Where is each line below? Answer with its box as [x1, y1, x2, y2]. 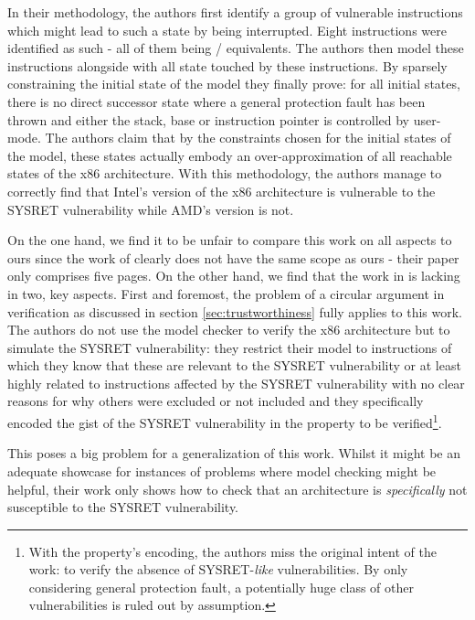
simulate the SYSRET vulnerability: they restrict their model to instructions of [7, 337, 452, 357]
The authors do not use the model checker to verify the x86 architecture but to [7, 320, 450, 339]
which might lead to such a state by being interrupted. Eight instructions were [7, 20, 447, 39]
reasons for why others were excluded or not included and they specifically [7, 391, 424, 411]
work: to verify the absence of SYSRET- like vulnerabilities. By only [28, 560, 408, 579]
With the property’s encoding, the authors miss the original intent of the [28, 541, 437, 561]
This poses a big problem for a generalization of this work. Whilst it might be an [7, 444, 460, 463]
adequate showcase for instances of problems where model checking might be [7, 461, 437, 480]
